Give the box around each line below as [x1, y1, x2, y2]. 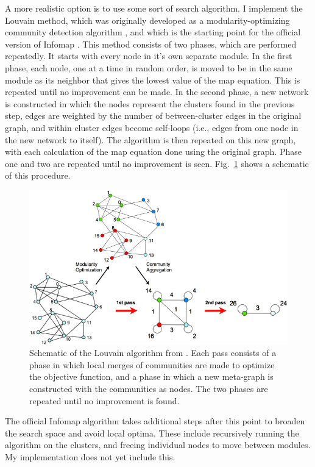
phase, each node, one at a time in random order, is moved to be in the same [5, 61, 292, 74]
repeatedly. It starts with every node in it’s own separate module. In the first [5, 49, 292, 62]
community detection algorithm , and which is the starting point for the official [5, 26, 301, 38]
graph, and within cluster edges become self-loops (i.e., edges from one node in [5, 121, 299, 134]
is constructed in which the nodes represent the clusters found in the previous [5, 97, 295, 110]
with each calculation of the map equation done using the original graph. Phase [5, 145, 302, 158]
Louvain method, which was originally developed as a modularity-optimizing [5, 13, 290, 26]
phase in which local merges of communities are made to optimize [29, 358, 275, 371]
